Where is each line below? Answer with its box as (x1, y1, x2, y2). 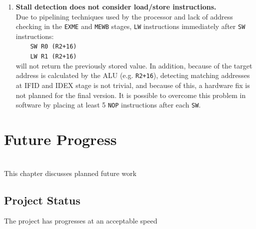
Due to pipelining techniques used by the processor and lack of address (15, 11, 233, 21)
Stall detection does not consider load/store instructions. (15, 1, 216, 11)
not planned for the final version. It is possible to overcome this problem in (15, 89, 246, 100)
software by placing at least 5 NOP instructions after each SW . (15, 99, 201, 110)
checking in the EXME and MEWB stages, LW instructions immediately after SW (15, 21, 245, 31)
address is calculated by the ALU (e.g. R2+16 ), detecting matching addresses (15, 70, 250, 80)
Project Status (4, 192, 80, 207)
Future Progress (4, 129, 117, 149)
